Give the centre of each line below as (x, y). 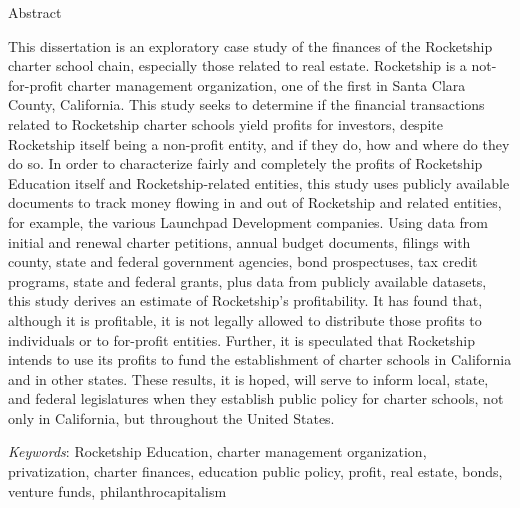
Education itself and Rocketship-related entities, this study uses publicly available (259, 182)
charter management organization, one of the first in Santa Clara (266, 84)
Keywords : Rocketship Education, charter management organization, (217, 451)
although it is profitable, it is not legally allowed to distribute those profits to (245, 319)
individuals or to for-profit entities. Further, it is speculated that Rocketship (241, 339)
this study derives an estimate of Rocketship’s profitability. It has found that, (245, 300)
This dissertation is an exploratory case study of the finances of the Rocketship (250, 45)
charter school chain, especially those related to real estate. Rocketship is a (237, 65)
